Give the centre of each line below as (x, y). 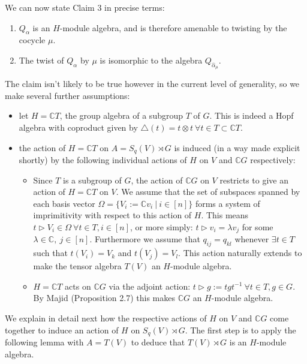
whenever (252, 239)
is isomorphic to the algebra (151, 60)
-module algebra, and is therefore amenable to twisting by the (173, 27)
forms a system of (228, 203)
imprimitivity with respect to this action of (112, 215)
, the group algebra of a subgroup (121, 115)
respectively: (273, 160)
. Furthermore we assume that (145, 239)
